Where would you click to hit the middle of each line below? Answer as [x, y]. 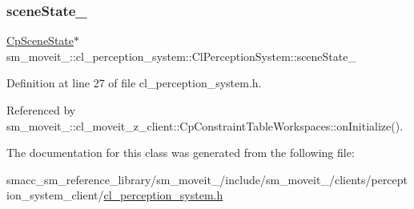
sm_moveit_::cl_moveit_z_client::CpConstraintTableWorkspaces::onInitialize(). [205, 125]
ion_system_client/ [55, 195]
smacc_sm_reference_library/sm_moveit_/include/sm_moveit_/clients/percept [207, 179]
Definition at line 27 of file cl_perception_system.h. [134, 83]
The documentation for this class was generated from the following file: [181, 153]
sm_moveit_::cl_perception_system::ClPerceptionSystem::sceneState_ [181, 56]
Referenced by [41, 110]
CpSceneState [40, 40]
